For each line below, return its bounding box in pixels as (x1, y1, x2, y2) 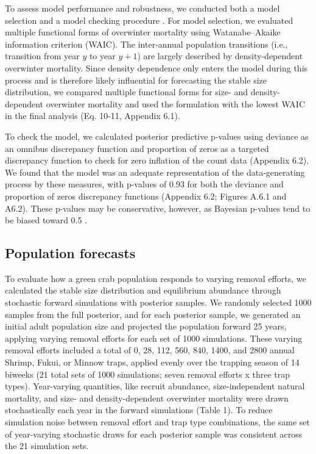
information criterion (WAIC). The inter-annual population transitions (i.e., (5, 37, 288, 50)
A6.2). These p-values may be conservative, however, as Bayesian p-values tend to (5, 201, 311, 214)
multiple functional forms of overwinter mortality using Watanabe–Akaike (5, 26, 281, 38)
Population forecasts (5, 243, 136, 262)
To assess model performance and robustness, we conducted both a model (5, 2, 280, 14)
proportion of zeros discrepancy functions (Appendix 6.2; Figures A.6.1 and (5, 189, 287, 202)
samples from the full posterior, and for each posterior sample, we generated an (5, 308, 301, 320)
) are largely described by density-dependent (137, 49, 303, 62)
